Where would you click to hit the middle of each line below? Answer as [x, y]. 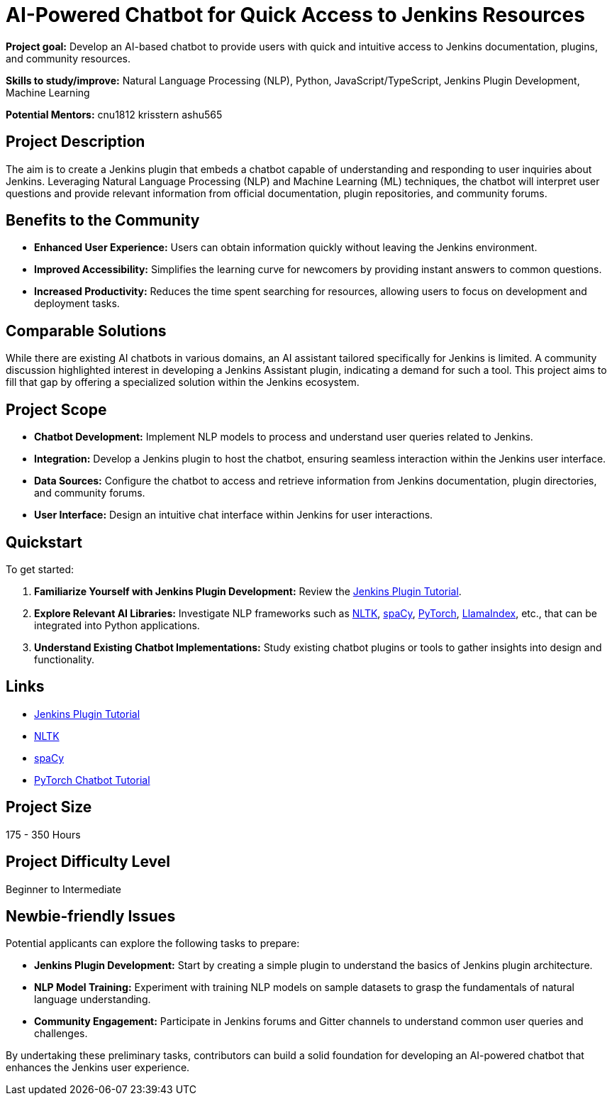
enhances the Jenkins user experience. [98, 1068]
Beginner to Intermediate [63, 889]
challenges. [61, 1034]
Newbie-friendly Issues [91, 916]
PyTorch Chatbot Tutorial [92, 780]
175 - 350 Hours [43, 834]
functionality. [65, 659]
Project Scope [56, 409]
